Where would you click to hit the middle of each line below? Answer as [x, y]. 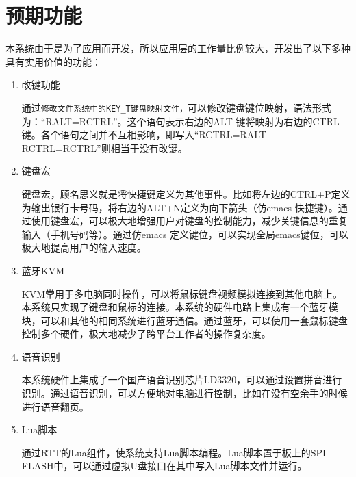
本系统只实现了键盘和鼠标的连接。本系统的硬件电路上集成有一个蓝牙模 [180, 307]
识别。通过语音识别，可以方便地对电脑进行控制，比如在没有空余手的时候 [185, 393]
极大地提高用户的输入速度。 [84, 247]
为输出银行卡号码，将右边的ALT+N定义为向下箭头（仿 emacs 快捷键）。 [180, 207]
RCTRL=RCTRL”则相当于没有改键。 [104, 147]
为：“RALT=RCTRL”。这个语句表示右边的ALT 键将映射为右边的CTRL [180, 121]
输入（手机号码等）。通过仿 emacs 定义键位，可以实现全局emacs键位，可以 [185, 234]
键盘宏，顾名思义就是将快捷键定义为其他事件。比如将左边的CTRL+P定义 [186, 193]
